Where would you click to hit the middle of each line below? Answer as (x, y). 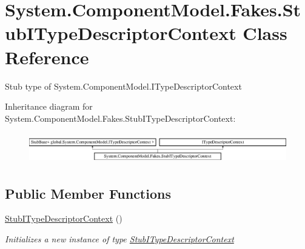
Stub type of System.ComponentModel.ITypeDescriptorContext (123, 86)
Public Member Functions (88, 193)
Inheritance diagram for (49, 106)
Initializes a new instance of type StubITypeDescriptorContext (119, 238)
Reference (47, 57)
